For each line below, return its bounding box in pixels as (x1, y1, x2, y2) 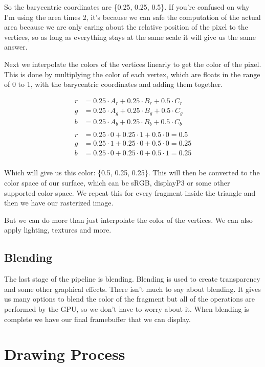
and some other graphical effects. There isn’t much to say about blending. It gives (4, 283, 261, 294)
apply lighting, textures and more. (4, 224, 112, 235)
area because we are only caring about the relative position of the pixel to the (4, 21, 248, 32)
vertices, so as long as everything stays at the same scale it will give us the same (4, 31, 256, 42)
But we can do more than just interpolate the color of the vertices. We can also (4, 214, 253, 225)
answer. (4, 41, 28, 52)
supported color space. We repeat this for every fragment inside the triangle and (4, 187, 256, 198)
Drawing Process (4, 343, 125, 364)
